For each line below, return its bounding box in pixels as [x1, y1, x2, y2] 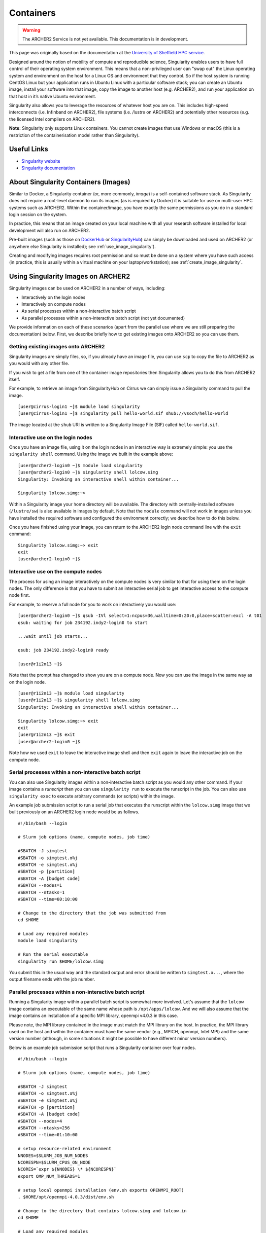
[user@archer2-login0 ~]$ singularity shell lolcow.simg [18, 470, 159, 475]
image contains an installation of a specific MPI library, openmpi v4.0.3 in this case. [9, 1013, 178, 1018]
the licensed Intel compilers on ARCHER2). [9, 116, 96, 122]
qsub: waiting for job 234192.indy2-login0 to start [18, 619, 148, 625]
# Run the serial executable [18, 952, 88, 957]
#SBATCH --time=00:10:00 [18, 896, 78, 902]
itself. [9, 376, 21, 382]
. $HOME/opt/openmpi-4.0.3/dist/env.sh [18, 1194, 114, 1199]
